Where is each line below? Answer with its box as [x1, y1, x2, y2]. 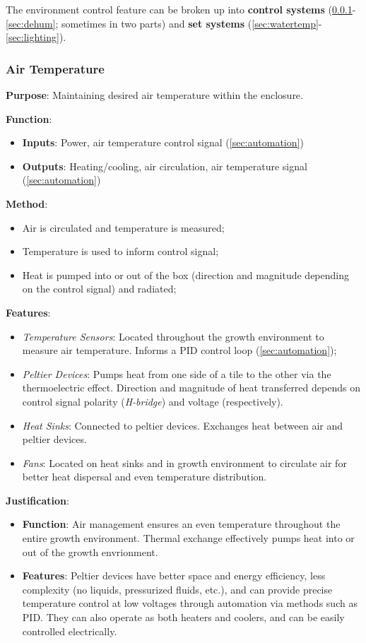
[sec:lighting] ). [6, 30, 66, 45]
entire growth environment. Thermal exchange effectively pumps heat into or [22, 531, 355, 545]
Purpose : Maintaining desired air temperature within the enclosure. [6, 88, 303, 102]
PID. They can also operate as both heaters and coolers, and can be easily [22, 610, 345, 625]
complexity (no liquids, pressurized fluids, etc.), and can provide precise [22, 582, 333, 596]
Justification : [6, 492, 69, 507]
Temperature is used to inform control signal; [22, 244, 219, 259]
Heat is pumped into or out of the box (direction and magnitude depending [22, 267, 350, 282]
